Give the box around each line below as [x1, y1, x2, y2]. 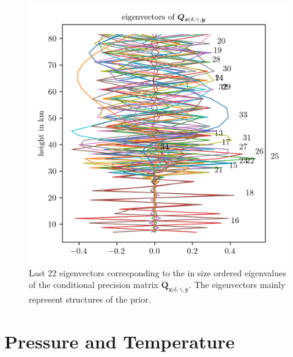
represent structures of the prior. [29, 292, 151, 305]
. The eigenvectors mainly [189, 278, 286, 291]
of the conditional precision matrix [29, 278, 158, 291]
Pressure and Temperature [4, 328, 235, 353]
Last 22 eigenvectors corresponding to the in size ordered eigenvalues [29, 266, 286, 279]
